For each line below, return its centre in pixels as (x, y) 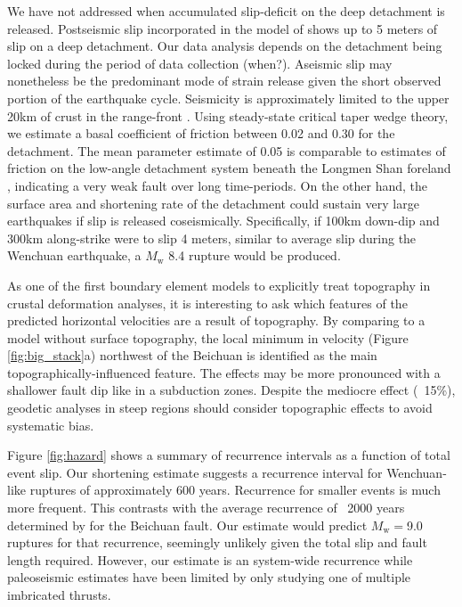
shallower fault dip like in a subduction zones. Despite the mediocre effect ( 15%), (231, 390)
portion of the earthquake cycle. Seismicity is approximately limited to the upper (228, 98)
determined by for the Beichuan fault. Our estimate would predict (187, 525)
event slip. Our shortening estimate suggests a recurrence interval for (195, 472)
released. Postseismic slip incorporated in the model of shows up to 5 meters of (223, 28)
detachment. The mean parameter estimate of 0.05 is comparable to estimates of (227, 150)
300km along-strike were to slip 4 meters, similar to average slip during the (212, 238)
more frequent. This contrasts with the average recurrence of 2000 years (206, 508)
